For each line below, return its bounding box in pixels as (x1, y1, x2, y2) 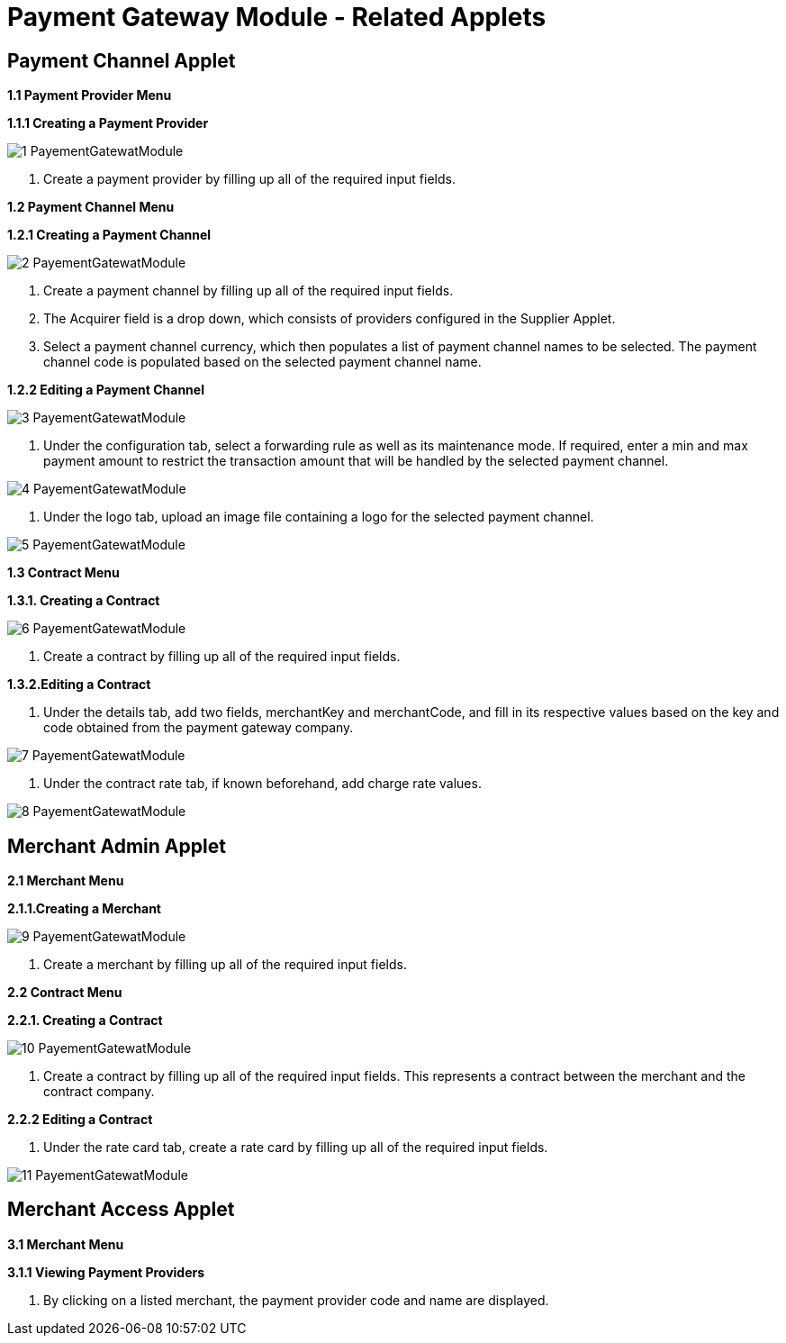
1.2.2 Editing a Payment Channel (7, 382, 204, 398)
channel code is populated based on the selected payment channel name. (43, 354, 482, 370)
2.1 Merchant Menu (7, 873, 124, 889)
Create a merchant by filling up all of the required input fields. (43, 957, 407, 973)
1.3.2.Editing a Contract (7, 676, 151, 693)
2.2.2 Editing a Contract (7, 1112, 153, 1128)
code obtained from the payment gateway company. (43, 720, 354, 736)
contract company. (43, 1084, 155, 1100)
